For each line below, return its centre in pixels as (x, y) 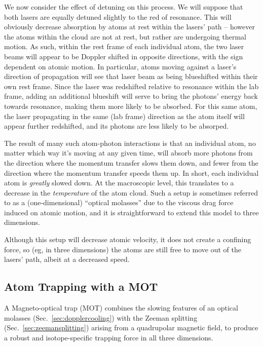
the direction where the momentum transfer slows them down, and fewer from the (131, 162)
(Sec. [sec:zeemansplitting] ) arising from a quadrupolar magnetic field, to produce (131, 328)
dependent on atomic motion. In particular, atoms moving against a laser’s (120, 66)
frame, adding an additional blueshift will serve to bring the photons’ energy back (131, 96)
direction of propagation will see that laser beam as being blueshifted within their (131, 76)
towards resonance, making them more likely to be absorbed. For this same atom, (131, 106)
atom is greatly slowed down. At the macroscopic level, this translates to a (119, 183)
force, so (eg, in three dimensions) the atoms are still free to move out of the (123, 249)
